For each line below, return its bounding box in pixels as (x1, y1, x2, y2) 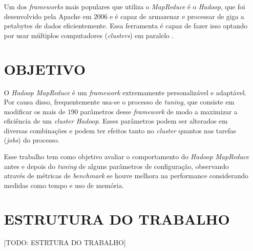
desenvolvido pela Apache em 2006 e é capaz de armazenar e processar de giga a (4, 11, 244, 21)
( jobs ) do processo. (4, 135, 60, 145)
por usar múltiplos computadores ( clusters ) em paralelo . (4, 30, 174, 40)
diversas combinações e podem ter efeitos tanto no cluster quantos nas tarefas (4, 125, 236, 135)
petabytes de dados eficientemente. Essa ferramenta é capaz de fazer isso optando (4, 21, 248, 31)
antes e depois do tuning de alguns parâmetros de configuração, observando (4, 161, 229, 171)
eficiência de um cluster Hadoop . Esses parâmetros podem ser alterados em (4, 116, 228, 126)
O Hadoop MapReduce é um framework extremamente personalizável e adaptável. (4, 87, 247, 97)
